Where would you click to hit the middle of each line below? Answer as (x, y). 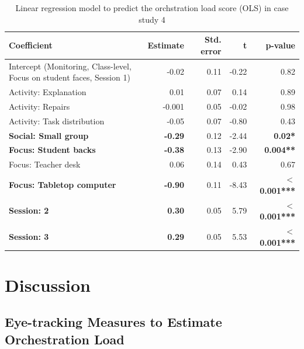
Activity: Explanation (48, 92)
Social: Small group (49, 135)
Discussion (48, 285)
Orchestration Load (65, 339)
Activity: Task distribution (57, 121)
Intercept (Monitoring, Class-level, (70, 66)
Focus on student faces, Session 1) (70, 77)
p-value (280, 45)
